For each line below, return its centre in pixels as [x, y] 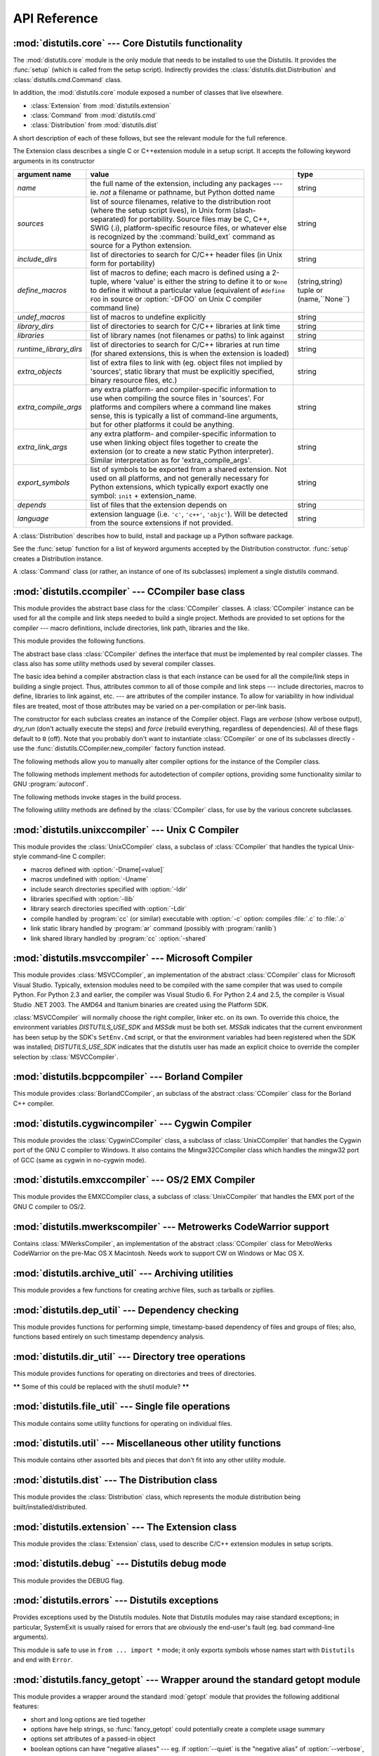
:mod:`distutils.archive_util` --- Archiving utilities [123, 1273]
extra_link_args [42, 447]
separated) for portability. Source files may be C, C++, [180, 219]
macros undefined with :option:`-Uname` [89, 879]
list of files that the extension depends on [159, 504]
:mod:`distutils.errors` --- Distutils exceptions [116, 1600]
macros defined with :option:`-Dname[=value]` [98, 869]
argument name [44, 174]
